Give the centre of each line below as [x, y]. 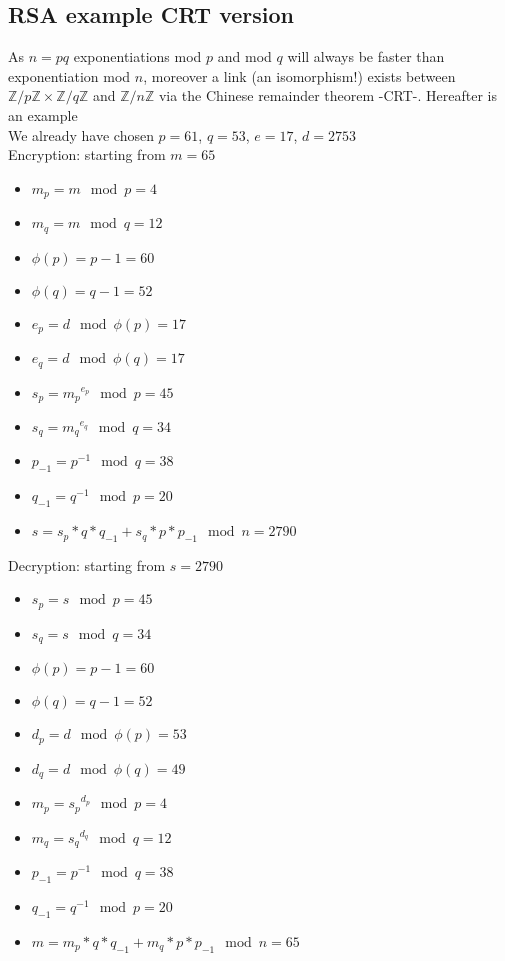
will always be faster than [366, 56]
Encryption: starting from [87, 154]
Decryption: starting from [87, 564]
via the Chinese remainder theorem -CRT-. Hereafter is [327, 95]
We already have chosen [81, 134]
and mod [244, 56]
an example [43, 114]
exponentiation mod [69, 75]
